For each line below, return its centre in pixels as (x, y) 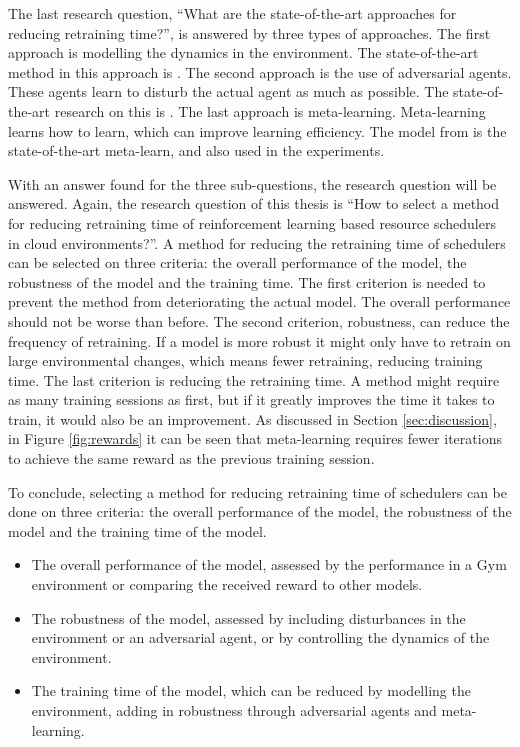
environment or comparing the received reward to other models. (227, 584)
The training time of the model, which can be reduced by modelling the (251, 690)
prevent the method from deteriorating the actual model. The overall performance (259, 301)
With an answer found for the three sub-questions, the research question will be (252, 183)
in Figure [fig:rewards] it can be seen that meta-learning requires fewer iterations (255, 438)
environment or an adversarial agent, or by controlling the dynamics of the (260, 637)
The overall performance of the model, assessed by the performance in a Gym (269, 564)
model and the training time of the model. (137, 530)
